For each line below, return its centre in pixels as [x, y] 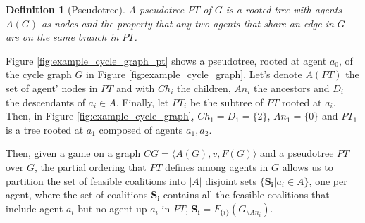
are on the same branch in [62, 37]
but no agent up [112, 208]
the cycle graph [39, 74]
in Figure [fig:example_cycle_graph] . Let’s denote [194, 74]
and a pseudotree [297, 153]
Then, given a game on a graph [73, 153]
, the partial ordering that [91, 166]
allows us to [308, 166]
